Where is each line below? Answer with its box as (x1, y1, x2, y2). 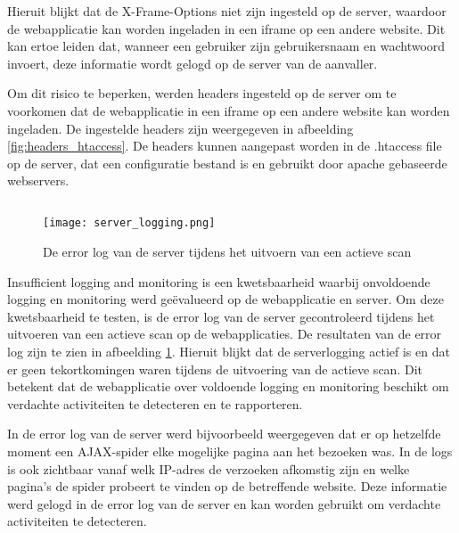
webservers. (7, 171, 70, 190)
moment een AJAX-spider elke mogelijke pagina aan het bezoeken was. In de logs (7, 441, 453, 460)
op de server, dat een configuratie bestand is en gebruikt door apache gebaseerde (7, 153, 447, 172)
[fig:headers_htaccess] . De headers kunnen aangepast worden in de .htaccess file (7, 136, 442, 155)
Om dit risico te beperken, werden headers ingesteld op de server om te (7, 84, 397, 102)
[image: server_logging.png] (43, 217, 216, 230)
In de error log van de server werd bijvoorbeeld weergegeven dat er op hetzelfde (7, 424, 441, 443)
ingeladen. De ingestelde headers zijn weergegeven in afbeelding (7, 119, 354, 137)
